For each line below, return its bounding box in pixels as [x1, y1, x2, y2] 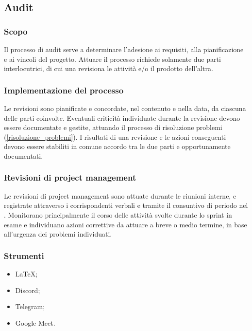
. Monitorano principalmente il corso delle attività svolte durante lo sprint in [4, 209, 232, 220]
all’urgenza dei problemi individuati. [4, 229, 112, 239]
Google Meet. [15, 317, 55, 328]
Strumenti [4, 249, 44, 261]
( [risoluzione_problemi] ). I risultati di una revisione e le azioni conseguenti [4, 131, 226, 142]
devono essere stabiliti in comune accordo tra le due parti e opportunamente [4, 141, 231, 151]
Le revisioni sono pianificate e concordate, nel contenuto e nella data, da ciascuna [4, 103, 246, 113]
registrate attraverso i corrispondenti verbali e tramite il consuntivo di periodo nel [4, 200, 248, 210]
